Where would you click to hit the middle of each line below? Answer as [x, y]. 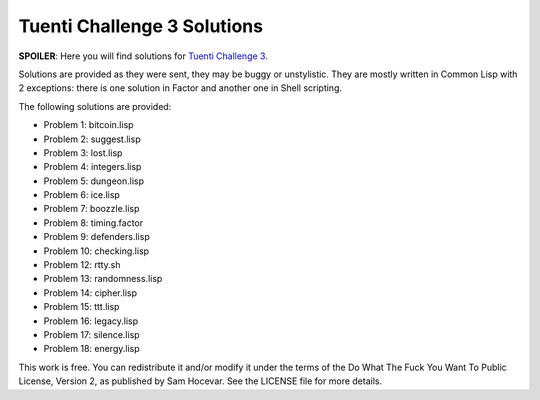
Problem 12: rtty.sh [82, 265]
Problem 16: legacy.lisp [91, 321]
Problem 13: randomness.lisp [103, 279]
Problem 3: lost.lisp [83, 152]
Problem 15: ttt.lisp [81, 307]
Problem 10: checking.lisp [96, 251]
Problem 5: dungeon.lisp [94, 181]
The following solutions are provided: [95, 106]
